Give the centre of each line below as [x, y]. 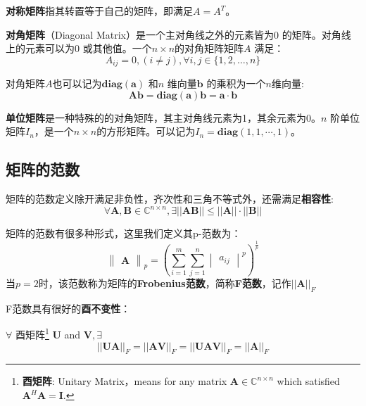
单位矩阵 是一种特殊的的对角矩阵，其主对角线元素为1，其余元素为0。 [163, 117]
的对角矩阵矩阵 [209, 48]
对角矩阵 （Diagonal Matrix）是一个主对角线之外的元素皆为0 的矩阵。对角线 [178, 34]
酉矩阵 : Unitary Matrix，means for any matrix [125, 381]
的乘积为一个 [236, 83]
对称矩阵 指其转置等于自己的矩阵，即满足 [99, 11]
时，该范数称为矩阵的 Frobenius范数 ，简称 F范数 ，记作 [165, 283]
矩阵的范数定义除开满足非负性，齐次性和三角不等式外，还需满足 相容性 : [170, 199]
